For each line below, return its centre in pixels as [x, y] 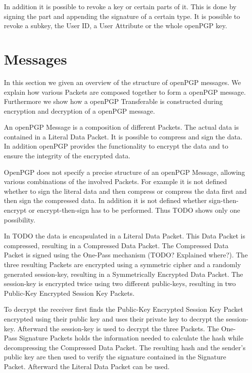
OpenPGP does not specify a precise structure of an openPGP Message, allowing [125, 172]
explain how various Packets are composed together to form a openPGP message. [125, 92]
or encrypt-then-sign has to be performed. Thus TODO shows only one [134, 210]
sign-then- [224, 200]
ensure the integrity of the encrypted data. [67, 156]
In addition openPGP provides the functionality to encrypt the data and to [116, 146]
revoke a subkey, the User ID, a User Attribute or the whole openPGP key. [116, 25]
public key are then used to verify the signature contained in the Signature [115, 357]
